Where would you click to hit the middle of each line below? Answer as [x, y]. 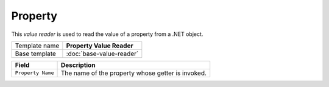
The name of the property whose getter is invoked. [134, 73]
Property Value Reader [100, 46]
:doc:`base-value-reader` [102, 54]
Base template [35, 54]
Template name [37, 46]
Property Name [34, 73]
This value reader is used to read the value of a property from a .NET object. [107, 34]
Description [78, 65]
